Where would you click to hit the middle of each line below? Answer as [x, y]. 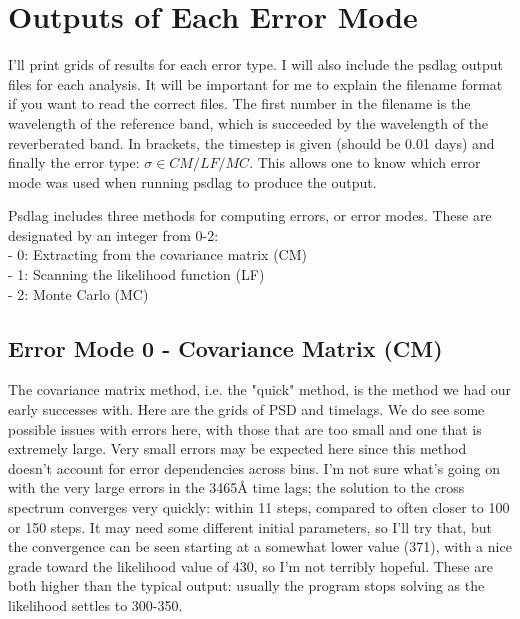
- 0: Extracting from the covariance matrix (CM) [158, 254]
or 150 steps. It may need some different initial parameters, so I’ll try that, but [250, 526]
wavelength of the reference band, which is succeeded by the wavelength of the [248, 122]
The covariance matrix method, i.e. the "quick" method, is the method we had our [259, 389]
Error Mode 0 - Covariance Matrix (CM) [225, 347]
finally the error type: [74, 162]
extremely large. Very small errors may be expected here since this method [237, 448]
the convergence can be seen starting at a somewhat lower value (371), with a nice [260, 546]
